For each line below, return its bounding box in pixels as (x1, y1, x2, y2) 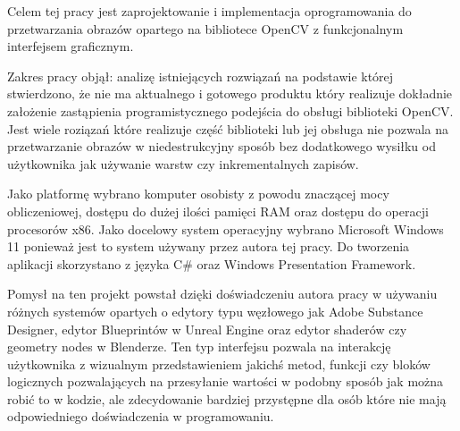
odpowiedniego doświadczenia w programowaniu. (7, 407, 274, 426)
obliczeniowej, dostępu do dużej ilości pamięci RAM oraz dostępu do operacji (7, 201, 429, 220)
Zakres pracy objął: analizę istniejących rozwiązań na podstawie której (7, 66, 394, 85)
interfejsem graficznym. (7, 37, 134, 55)
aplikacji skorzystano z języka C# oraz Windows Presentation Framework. (7, 254, 416, 273)
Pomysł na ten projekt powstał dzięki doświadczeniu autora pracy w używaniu (7, 284, 438, 303)
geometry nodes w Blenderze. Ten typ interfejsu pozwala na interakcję (7, 337, 391, 356)
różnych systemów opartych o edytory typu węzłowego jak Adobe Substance (7, 301, 423, 320)
